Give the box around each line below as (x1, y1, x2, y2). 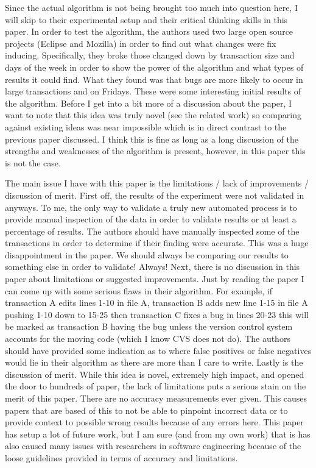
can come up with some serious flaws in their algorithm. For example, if (5, 284, 272, 297)
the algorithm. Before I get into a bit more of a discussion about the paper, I (5, 96, 292, 109)
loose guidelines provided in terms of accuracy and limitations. (5, 451, 238, 464)
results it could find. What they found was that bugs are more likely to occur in (5, 73, 303, 85)
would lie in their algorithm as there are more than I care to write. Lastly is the (5, 356, 303, 369)
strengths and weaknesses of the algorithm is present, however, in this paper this (5, 144, 306, 157)
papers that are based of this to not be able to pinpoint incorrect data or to (5, 403, 288, 416)
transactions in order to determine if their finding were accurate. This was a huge (5, 236, 309, 249)
